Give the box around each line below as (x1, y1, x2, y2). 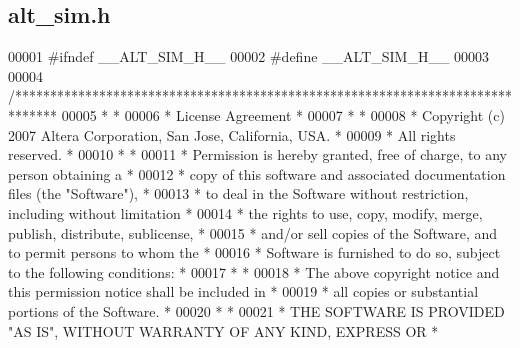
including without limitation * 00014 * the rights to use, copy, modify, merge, (8, 202, 483, 223)
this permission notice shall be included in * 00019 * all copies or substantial (8, 281, 479, 302)
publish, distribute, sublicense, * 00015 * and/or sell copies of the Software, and (8, 222, 498, 243)
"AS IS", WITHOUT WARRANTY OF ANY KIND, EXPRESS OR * (8, 320, 439, 341)
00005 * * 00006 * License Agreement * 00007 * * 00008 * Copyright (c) (61, 104, 505, 125)
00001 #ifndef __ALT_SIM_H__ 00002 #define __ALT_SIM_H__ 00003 (8, 46, 490, 67)
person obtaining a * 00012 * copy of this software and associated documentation (8, 163, 506, 184)
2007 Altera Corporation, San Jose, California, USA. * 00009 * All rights (8, 124, 456, 145)
